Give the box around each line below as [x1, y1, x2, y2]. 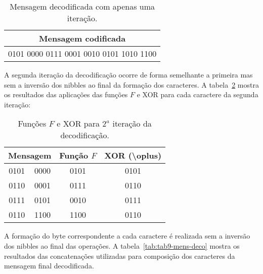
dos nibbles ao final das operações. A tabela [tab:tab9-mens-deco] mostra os [4, 240, 240, 251]
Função [59, 149, 89, 162]
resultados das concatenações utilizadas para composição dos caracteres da [4, 250, 235, 261]
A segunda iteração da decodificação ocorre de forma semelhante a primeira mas [4, 69, 253, 80]
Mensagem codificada [39, 32, 126, 44]
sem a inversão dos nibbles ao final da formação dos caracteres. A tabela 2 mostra [4, 79, 259, 90]
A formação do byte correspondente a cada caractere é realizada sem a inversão [4, 230, 250, 241]
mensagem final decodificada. [4, 260, 94, 271]
